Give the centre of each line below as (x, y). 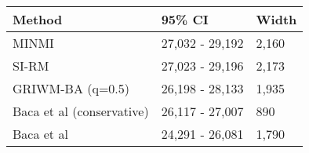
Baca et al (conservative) (81, 111)
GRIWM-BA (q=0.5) (71, 88)
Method (38, 19)
